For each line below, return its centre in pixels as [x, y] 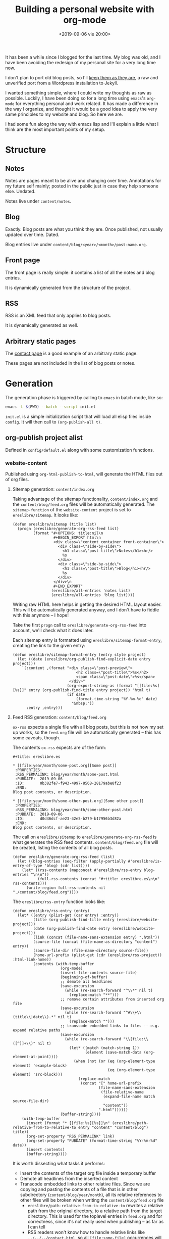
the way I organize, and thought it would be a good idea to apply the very [81, 109]
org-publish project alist [44, 438]
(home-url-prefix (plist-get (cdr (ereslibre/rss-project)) [98, 955]
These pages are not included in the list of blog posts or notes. [70, 363]
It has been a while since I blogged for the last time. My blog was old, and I [83, 57]
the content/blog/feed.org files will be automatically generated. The [83, 504]
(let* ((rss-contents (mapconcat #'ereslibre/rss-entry [82, 870]
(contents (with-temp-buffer [64, 964]
